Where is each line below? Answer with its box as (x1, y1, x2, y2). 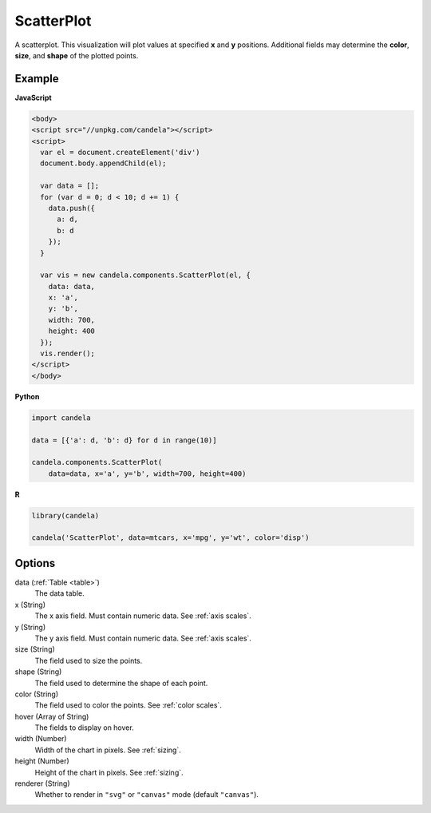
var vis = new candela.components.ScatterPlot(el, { (40, 271, 251, 280)
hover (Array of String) (14, 712, 89, 721)
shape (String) (14, 667, 62, 676)
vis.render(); (40, 349, 96, 359)
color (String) (14, 689, 59, 699)
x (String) (14, 600, 46, 609)
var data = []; (40, 181, 100, 191)
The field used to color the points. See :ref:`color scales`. (34, 700, 223, 710)
